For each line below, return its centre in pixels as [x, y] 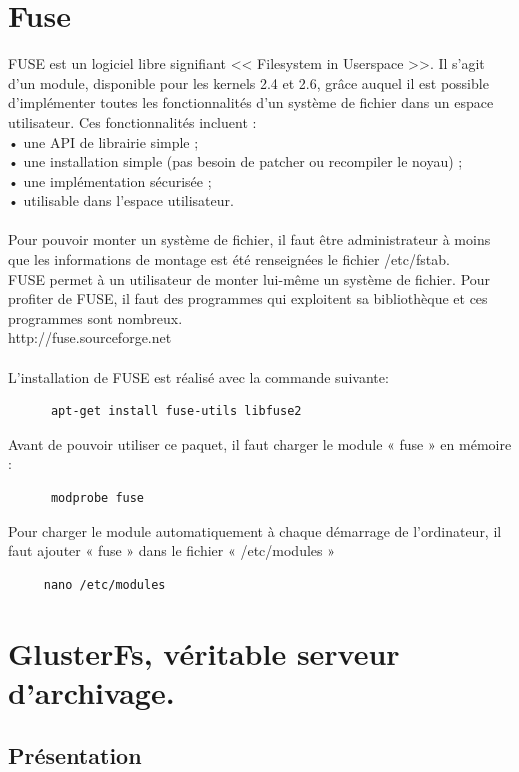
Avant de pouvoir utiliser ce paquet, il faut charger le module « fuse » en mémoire [260, 443]
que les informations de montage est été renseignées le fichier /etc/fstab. [229, 259]
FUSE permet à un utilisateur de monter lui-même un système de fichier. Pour [249, 278]
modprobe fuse [97, 498]
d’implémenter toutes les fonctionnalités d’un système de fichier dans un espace [251, 102]
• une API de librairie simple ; [103, 141]
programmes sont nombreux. [95, 317]
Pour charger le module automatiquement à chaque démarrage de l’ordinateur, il [255, 530]
